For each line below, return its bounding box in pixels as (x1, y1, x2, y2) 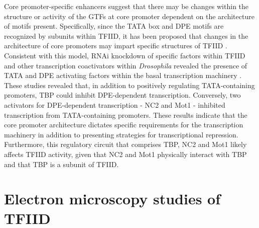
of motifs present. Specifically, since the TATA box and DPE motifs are (4, 21, 224, 31)
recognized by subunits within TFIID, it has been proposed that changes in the (4, 30, 248, 41)
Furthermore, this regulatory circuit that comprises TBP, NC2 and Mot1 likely (4, 139, 247, 149)
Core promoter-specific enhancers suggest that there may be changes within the (4, 1, 249, 11)
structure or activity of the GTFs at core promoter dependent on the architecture (4, 11, 254, 21)
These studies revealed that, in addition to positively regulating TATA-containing (4, 80, 255, 90)
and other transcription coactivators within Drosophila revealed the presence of (4, 60, 247, 70)
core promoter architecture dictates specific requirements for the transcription (4, 119, 243, 130)
